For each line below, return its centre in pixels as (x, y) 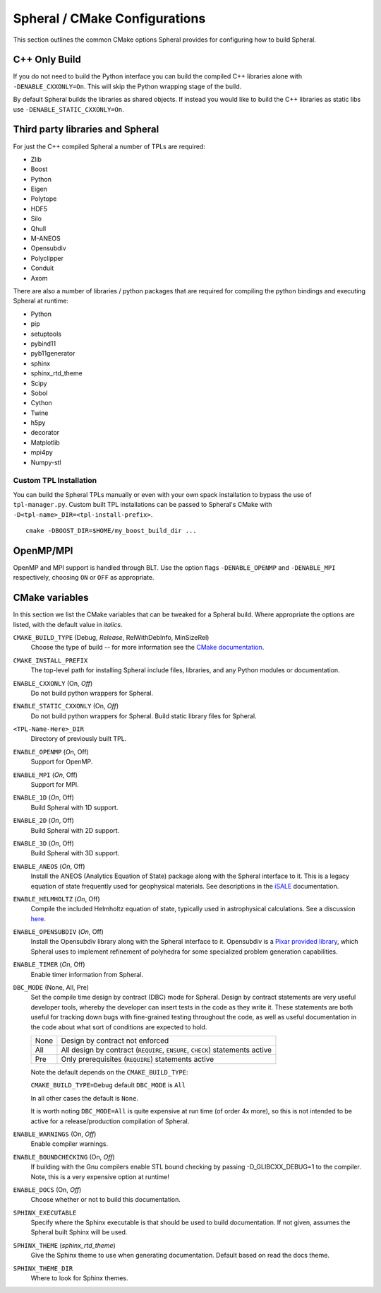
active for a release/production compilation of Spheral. (110, 1121)
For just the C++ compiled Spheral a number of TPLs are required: (109, 146)
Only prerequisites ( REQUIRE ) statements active (138, 1059)
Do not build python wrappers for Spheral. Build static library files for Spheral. (144, 716)
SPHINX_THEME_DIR (43, 1268)
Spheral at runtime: (41, 301)
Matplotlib (45, 443)
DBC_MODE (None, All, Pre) (51, 988)
